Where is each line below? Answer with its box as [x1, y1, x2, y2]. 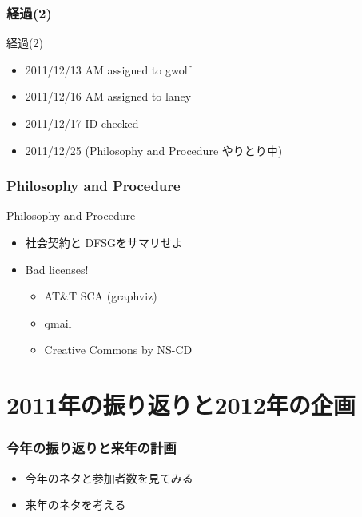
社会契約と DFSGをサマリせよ [25, 234, 184, 250]
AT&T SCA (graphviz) [44, 288, 157, 304]
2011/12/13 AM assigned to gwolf [25, 61, 191, 78]
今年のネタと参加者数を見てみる [25, 469, 193, 486]
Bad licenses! [25, 260, 89, 277]
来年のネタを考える [25, 496, 126, 513]
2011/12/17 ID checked [25, 115, 139, 131]
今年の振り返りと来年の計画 [6, 438, 177, 458]
